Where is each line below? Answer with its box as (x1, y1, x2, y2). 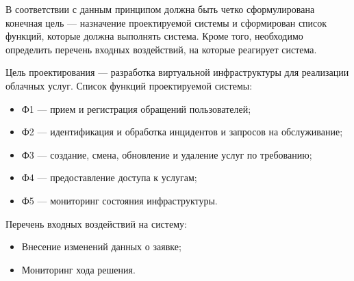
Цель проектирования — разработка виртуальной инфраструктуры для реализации (5, 65, 349, 79)
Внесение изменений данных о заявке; (21, 239, 181, 254)
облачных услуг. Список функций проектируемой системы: (5, 78, 253, 92)
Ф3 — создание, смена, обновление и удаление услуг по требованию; (21, 147, 312, 161)
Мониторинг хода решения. (21, 262, 136, 276)
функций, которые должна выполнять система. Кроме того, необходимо (5, 29, 303, 43)
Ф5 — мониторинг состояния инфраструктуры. (21, 193, 218, 207)
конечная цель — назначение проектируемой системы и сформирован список (5, 15, 327, 29)
